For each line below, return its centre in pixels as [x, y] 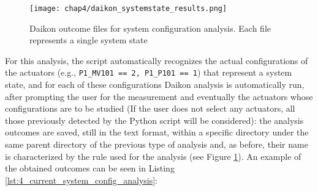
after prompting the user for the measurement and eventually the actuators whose [159, 96]
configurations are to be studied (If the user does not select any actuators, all [150, 108]
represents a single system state [89, 40]
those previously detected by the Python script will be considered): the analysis [154, 120]
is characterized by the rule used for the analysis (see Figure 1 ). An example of [153, 156]
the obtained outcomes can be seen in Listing [90, 168]
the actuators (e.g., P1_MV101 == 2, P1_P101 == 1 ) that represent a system [149, 72]
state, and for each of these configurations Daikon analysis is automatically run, [155, 85]
